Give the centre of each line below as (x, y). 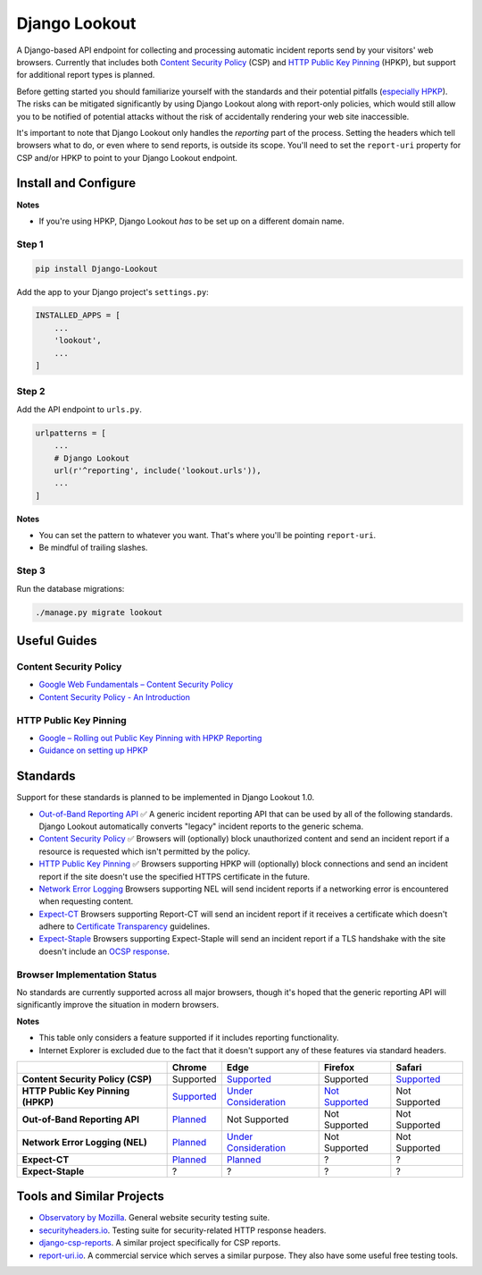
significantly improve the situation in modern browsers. (117, 1005)
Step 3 (31, 570)
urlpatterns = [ (71, 433)
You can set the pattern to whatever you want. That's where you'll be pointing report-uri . (208, 536)
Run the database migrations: (71, 588)
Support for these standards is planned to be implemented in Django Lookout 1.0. (166, 798)
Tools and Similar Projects (91, 1197)
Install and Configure (76, 183)
